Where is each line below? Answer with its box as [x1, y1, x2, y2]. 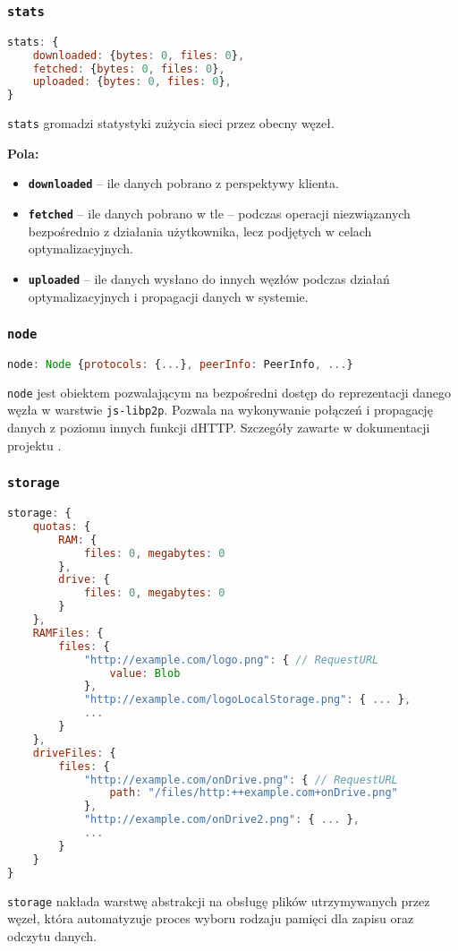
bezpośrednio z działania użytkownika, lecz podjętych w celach [28, 221, 372, 240]
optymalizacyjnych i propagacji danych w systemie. [28, 287, 309, 305]
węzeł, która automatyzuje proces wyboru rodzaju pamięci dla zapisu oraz [7, 909, 414, 928]
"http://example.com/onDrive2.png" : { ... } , [83, 813, 360, 827]
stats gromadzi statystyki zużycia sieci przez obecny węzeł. [7, 114, 335, 133]
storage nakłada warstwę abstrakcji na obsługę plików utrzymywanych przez [7, 891, 430, 910]
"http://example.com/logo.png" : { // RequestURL [83, 653, 379, 666]
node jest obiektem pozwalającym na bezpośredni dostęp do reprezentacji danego [7, 382, 452, 401]
